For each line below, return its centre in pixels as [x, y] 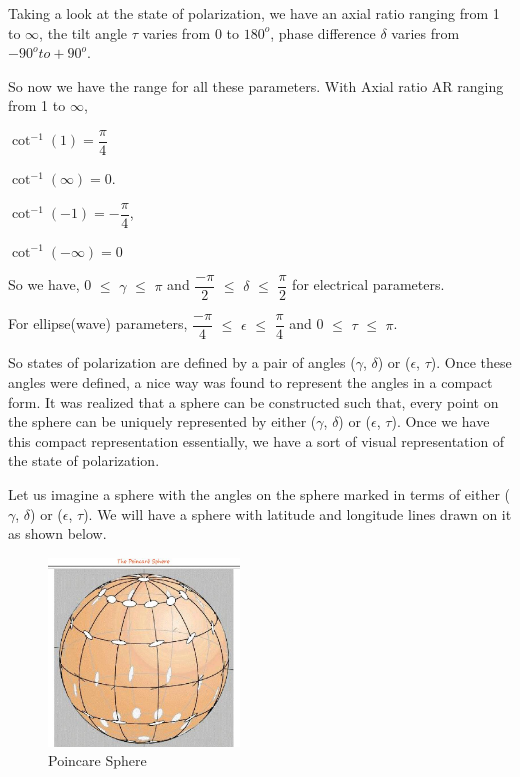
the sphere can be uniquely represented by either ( [162, 421]
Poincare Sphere [97, 760]
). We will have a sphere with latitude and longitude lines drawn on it [297, 513]
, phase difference [323, 32]
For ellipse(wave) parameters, [98, 323]
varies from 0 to [191, 32]
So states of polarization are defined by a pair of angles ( [182, 362]
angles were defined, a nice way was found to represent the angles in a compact [250, 382]
